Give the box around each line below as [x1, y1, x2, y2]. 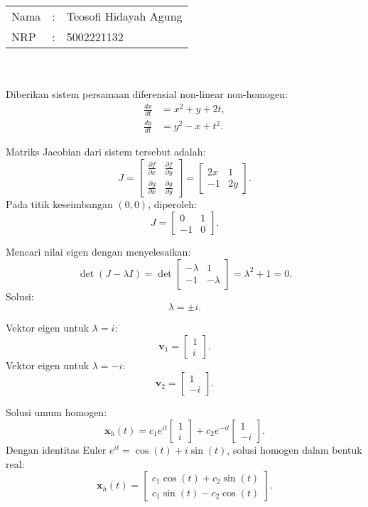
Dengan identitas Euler [6, 442, 107, 457]
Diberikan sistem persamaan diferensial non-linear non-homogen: [6, 87, 288, 102]
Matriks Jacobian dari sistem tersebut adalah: [6, 144, 206, 159]
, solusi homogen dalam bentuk [227, 442, 362, 457]
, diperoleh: [148, 197, 197, 212]
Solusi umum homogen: [6, 405, 107, 420]
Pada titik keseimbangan [6, 197, 113, 212]
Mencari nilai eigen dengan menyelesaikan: [6, 244, 191, 259]
